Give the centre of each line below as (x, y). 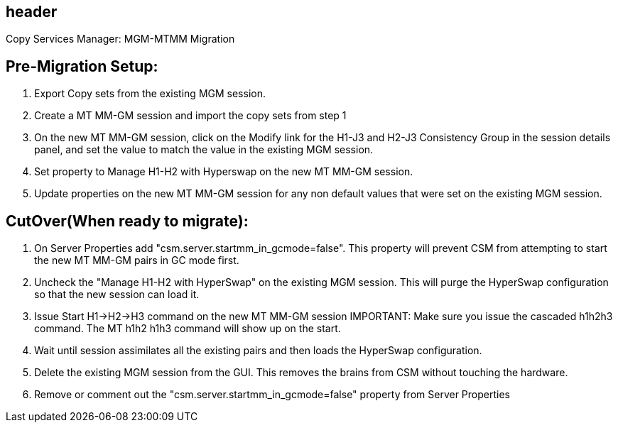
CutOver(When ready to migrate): (127, 221)
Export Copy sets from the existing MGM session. (150, 94)
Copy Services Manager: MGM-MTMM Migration (120, 39)
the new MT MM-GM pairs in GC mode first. (137, 260)
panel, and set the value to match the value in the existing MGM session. (204, 150)
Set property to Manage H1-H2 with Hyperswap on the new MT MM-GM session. (224, 172)
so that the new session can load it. (117, 295)
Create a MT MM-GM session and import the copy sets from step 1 (190, 116)
